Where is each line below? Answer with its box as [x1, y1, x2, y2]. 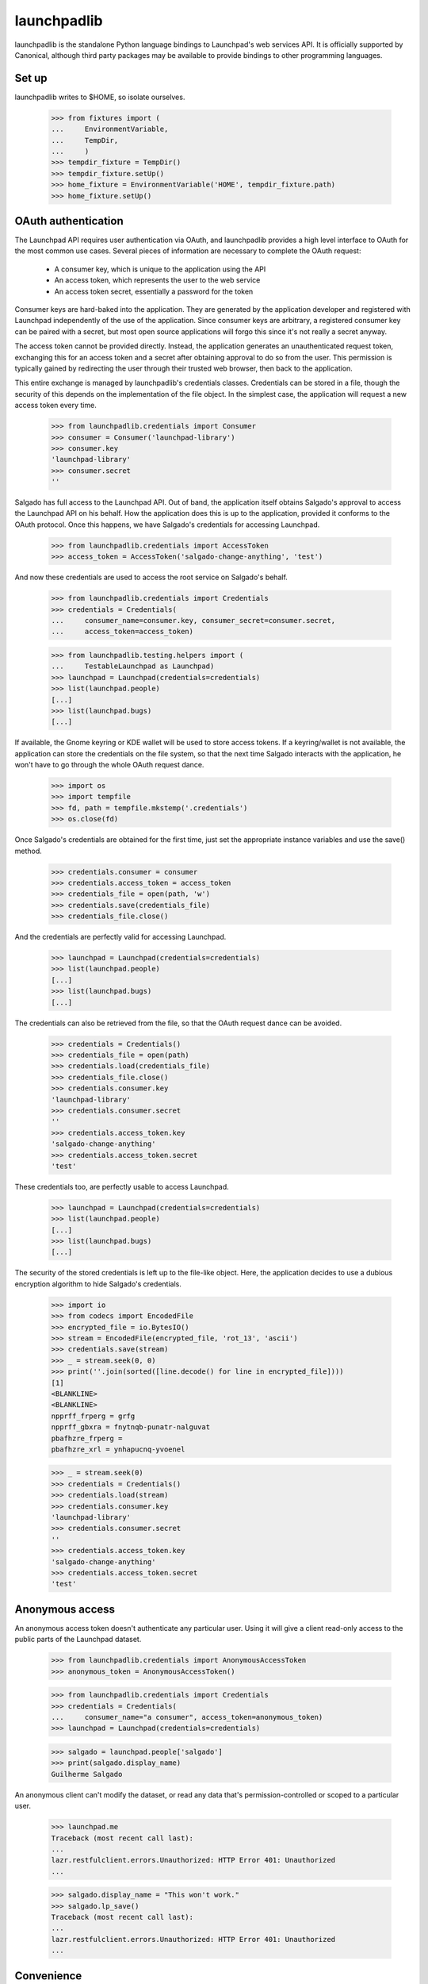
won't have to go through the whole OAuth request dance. [14, 760, 204, 770]
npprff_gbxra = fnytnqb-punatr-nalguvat [51, 1423, 210, 1432]
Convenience [14, 1969, 82, 1982]
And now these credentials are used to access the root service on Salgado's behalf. [14, 572, 289, 583]
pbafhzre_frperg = [51, 1433, 123, 1443]
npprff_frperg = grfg [51, 1411, 136, 1421]
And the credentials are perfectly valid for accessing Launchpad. [14, 932, 227, 942]
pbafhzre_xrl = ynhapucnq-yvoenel [51, 1444, 185, 1454]
